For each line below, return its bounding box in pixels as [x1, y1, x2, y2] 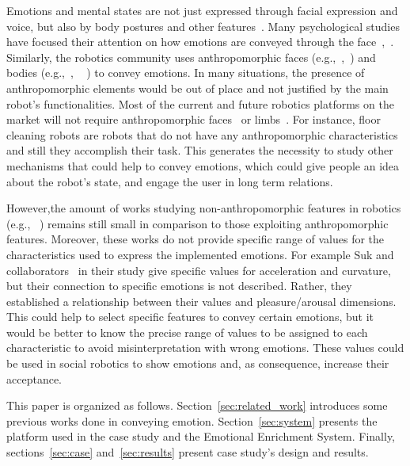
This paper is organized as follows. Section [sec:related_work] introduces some [6, 397, 388, 414]
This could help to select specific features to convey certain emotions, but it [6, 308, 374, 325]
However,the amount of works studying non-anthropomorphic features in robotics [6, 200, 401, 216]
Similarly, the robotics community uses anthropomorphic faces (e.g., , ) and [6, 48, 376, 65]
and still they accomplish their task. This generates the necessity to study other [6, 142, 393, 159]
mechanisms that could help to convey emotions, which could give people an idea [6, 157, 400, 174]
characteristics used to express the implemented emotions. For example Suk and [6, 246, 394, 262]
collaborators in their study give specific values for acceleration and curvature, [6, 262, 391, 278]
